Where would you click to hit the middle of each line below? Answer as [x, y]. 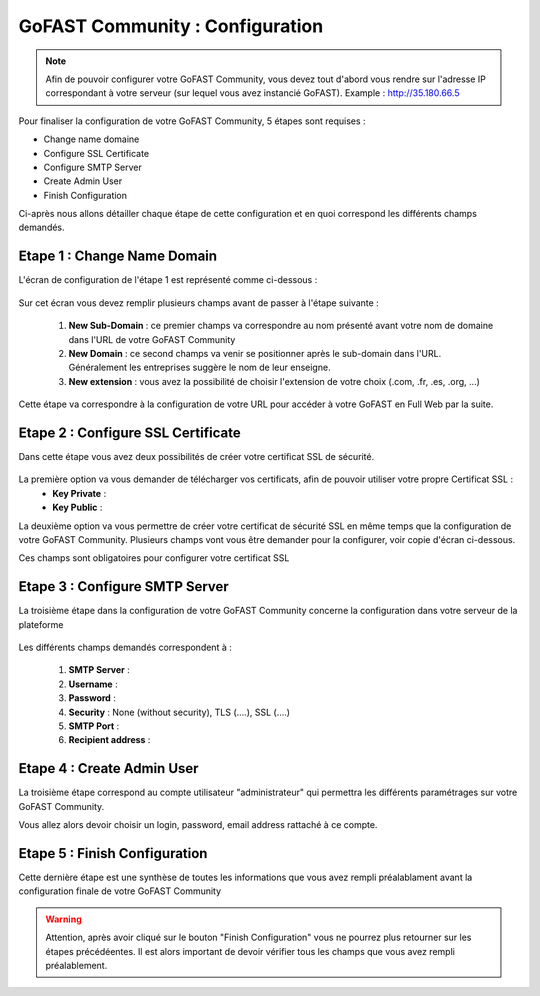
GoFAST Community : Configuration [171, 26]
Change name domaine [91, 139]
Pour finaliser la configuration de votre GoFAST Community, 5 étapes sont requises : [192, 121]
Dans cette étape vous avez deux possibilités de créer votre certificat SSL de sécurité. [196, 456]
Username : [93, 684]
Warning [63, 919]
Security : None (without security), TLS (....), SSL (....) [179, 712]
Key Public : [77, 507]
